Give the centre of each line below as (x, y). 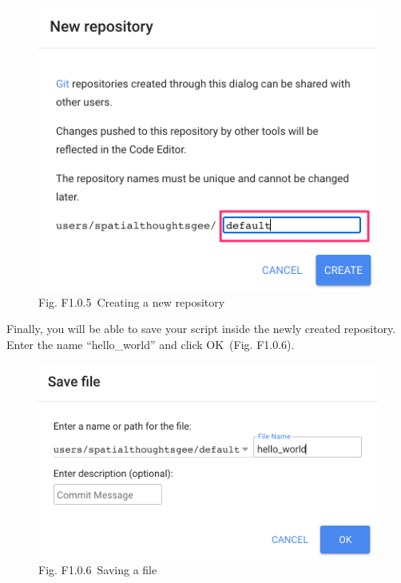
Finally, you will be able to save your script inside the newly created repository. (201, 329)
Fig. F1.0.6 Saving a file (98, 570)
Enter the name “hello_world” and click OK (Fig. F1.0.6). (151, 344)
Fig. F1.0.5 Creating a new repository (132, 301)
